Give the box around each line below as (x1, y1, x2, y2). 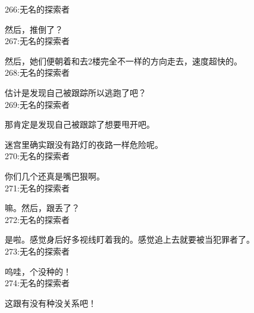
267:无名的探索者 (5, 35, 70, 47)
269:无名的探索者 (5, 98, 70, 110)
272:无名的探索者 (5, 213, 70, 225)
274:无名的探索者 (5, 277, 70, 289)
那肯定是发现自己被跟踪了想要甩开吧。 (5, 118, 155, 131)
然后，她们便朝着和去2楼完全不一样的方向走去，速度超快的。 (5, 54, 242, 67)
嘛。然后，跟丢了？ (5, 202, 80, 214)
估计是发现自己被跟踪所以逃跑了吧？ (5, 86, 146, 98)
